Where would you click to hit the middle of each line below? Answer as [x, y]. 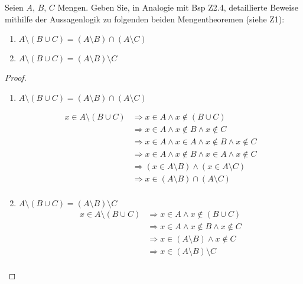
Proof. [16, 77]
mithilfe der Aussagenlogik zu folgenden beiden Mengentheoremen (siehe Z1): [145, 19]
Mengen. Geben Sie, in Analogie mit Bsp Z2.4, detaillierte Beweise [178, 7]
